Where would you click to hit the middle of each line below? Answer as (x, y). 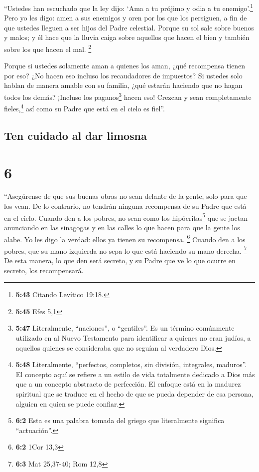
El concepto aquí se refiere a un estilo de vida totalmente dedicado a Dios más (135, 374)
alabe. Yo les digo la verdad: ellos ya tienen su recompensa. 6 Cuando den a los (125, 238)
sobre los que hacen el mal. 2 (48, 48)
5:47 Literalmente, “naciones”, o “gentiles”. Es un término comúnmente (125, 328)
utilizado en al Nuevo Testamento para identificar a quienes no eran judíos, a (133, 337)
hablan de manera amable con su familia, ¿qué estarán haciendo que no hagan (123, 85)
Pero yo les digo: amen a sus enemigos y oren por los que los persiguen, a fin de (126, 18)
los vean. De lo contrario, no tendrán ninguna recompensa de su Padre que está (125, 206)
